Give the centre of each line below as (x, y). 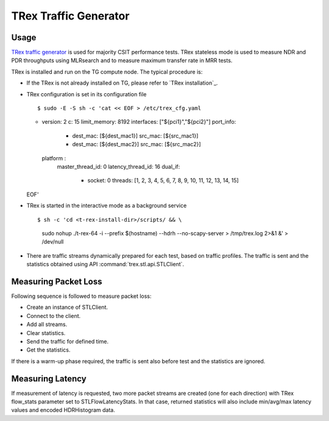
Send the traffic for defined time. (68, 341)
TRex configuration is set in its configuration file (87, 94)
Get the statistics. (48, 350)
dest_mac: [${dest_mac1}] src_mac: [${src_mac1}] (135, 136)
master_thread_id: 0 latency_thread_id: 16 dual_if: (119, 166)
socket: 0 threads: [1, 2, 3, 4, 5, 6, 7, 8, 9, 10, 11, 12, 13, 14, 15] (163, 180)
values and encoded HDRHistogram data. (63, 410)
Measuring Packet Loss (57, 281)
